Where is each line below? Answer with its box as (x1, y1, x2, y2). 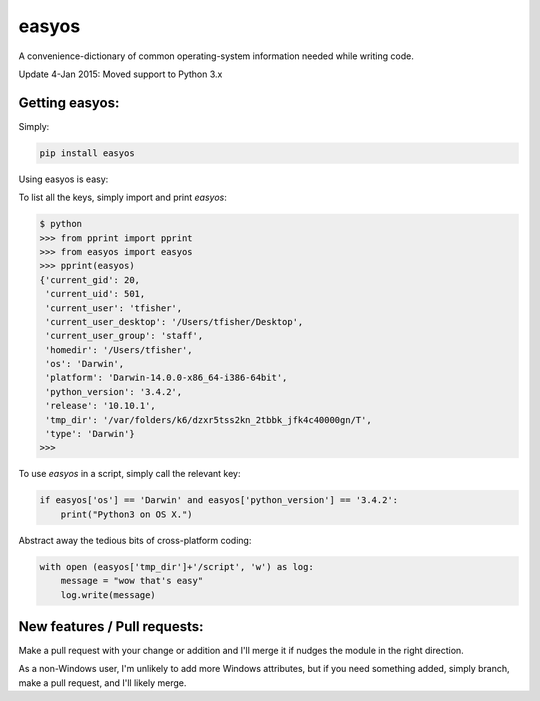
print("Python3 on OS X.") (60, 508, 194, 520)
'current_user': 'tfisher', (45, 302, 183, 314)
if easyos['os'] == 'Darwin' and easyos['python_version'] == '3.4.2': (39, 495, 399, 506)
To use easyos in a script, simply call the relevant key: (18, 468, 241, 480)
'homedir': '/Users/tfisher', (45, 344, 194, 355)
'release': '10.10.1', (45, 400, 157, 412)
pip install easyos (39, 147, 135, 159)
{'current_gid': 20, (39, 274, 140, 285)
